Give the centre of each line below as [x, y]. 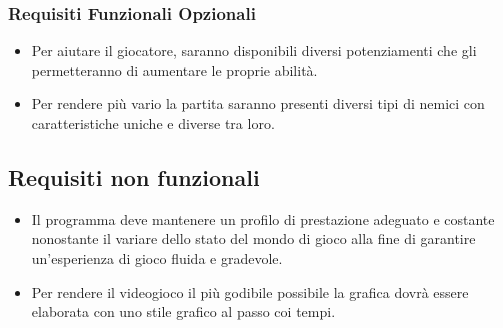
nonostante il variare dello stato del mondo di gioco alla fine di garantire [253, 238]
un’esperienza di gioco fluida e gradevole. [157, 257]
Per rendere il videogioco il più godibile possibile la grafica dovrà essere [250, 291]
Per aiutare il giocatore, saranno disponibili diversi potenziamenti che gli [254, 50]
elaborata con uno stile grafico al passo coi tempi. [183, 311]
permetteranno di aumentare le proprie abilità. [174, 69]
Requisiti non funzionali [134, 176]
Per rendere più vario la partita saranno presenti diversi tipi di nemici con [258, 103]
